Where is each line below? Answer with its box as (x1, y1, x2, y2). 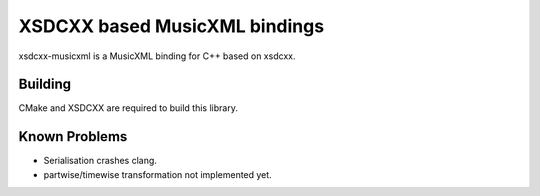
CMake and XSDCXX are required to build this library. (18, 102, 239, 114)
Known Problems (18, 128, 128, 145)
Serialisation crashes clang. (43, 155, 157, 167)
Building (18, 76, 72, 93)
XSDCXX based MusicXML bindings (18, 15, 325, 37)
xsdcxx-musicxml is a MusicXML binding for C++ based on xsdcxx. (18, 50, 296, 62)
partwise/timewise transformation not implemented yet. (43, 168, 272, 180)
